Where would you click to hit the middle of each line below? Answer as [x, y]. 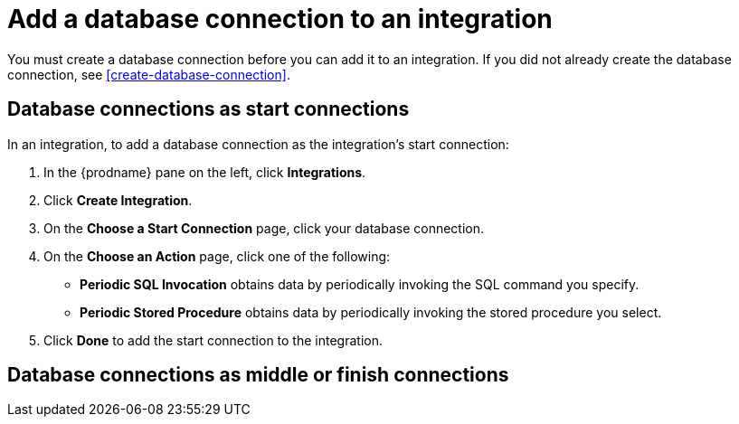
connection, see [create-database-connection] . [149, 74]
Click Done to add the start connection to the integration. [213, 340]
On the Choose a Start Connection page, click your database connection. [264, 228]
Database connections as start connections [208, 109]
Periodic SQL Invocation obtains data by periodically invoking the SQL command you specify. [360, 284]
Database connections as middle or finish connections [258, 375]
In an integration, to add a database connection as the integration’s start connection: [258, 144]
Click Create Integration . [118, 200]
